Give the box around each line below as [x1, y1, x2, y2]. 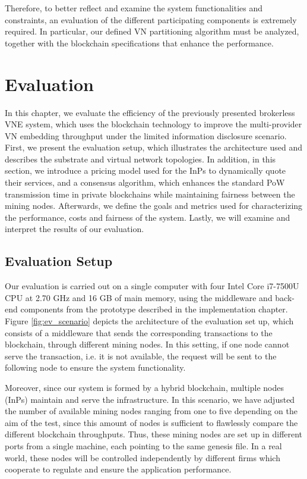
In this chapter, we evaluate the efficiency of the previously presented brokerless [5, 106, 295, 118]
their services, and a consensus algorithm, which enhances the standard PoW [5, 176, 285, 189]
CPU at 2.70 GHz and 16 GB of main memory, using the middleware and [5, 291, 273, 303]
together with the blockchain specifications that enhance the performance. [5, 36, 274, 49]
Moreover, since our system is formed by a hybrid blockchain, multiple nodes [5, 381, 284, 393]
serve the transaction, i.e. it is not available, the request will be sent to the [5, 349, 277, 362]
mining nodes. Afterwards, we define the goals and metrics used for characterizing [5, 199, 303, 212]
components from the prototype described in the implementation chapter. [20, 303, 288, 315]
